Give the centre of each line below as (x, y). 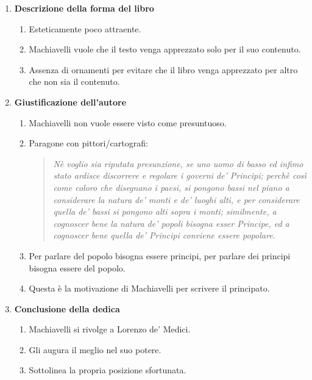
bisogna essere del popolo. (77, 267)
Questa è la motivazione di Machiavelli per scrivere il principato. (149, 288)
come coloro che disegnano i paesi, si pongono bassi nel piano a (171, 187)
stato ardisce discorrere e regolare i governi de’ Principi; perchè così (180, 175)
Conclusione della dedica (67, 308)
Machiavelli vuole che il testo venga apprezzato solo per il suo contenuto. (165, 49)
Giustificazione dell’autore (70, 102)
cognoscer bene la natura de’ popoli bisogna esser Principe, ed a (171, 223)
